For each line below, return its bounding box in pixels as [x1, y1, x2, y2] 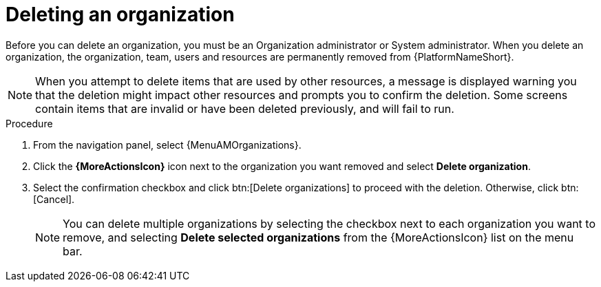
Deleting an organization [6, 3, 235, 26]
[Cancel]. [33, 193, 75, 205]
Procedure [6, 117, 53, 129]
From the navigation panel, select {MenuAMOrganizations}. [33, 138, 302, 151]
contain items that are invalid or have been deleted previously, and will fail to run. [35, 101, 454, 116]
